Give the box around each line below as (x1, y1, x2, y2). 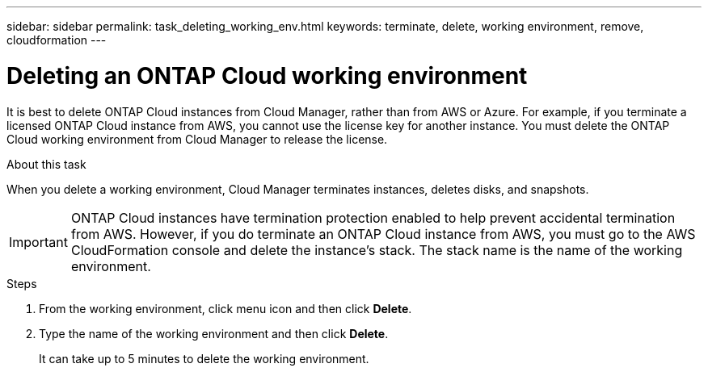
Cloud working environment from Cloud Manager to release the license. (6, 132, 388, 146)
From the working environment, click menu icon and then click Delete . (39, 301, 412, 316)
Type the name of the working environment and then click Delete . (39, 326, 389, 341)
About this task (6, 157, 86, 171)
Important (9, 233, 68, 250)
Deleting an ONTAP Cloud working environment (6, 61, 528, 90)
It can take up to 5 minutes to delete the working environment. (39, 351, 369, 366)
